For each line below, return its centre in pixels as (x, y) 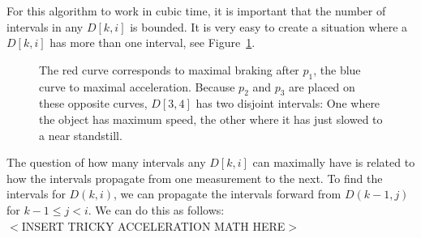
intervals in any (45, 26)
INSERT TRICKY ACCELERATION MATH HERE (153, 225)
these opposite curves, (93, 103)
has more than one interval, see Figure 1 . (153, 42)
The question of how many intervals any (106, 162)
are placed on (322, 86)
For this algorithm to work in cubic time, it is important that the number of (196, 11)
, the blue (337, 69)
